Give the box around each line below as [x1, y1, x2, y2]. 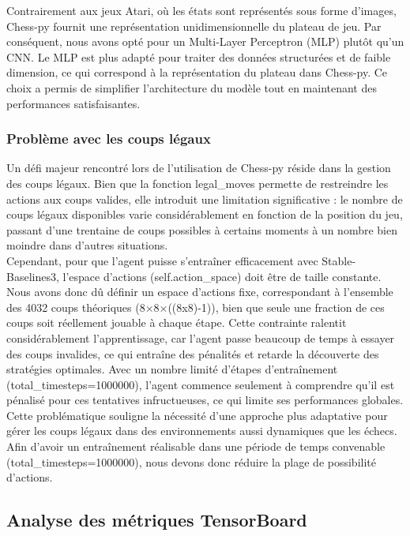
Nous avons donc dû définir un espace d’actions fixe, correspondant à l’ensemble [6, 283, 393, 300]
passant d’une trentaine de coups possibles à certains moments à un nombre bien [6, 221, 397, 238]
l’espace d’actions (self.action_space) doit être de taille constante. [62, 268, 382, 284]
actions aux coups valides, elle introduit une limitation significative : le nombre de [6, 190, 403, 207]
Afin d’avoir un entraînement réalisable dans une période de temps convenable [6, 438, 386, 455]
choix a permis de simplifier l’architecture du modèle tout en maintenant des [6, 79, 377, 96]
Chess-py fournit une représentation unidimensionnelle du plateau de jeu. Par [6, 17, 382, 34]
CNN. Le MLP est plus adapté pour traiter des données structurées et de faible [6, 48, 391, 65]
